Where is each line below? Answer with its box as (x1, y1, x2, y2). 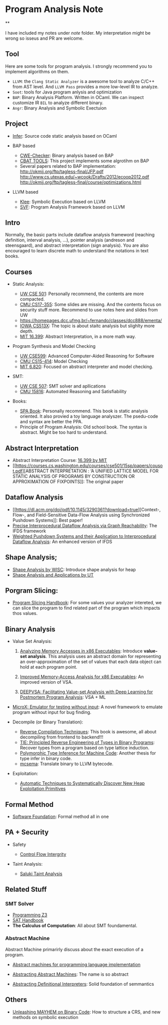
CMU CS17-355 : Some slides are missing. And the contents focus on (19, 302, 161, 308)
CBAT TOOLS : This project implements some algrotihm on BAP (19, 157, 149, 164)
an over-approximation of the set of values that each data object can (19, 659, 161, 665)
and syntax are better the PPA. (19, 419, 83, 425)
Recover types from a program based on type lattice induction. (19, 745, 149, 751)
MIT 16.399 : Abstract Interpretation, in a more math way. (19, 333, 136, 340)
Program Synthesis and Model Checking (12, 343, 96, 349)
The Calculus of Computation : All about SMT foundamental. (12, 922, 137, 928)
